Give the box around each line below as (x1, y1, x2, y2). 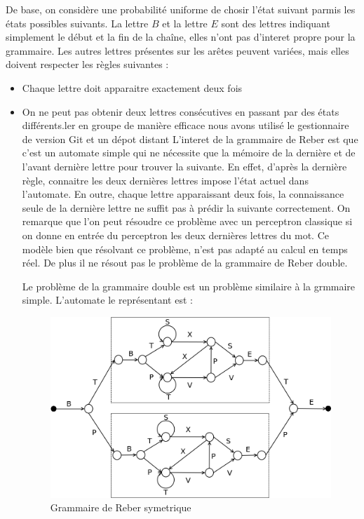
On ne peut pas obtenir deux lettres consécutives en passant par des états (22, 104, 339, 119)
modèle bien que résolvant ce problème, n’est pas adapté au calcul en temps (22, 241, 348, 256)
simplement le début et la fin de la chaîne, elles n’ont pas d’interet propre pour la (6, 29, 356, 44)
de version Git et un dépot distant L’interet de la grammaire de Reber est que (22, 131, 358, 146)
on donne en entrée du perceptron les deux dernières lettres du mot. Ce (22, 227, 329, 242)
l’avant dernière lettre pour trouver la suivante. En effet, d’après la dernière (22, 159, 347, 173)
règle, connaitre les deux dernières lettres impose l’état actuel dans (22, 173, 309, 187)
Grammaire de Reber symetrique (50, 500, 191, 515)
